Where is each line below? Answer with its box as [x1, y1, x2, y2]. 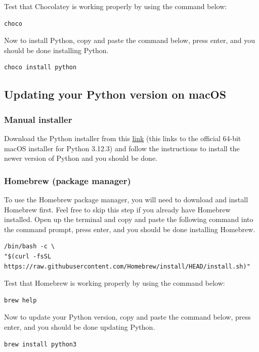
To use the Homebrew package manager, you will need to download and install [4, 194, 248, 204]
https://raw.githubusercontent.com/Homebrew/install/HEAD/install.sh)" [4, 262, 250, 270]
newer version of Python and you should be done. [4, 153, 158, 163]
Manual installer [4, 113, 72, 125]
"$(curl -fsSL [4, 252, 52, 260]
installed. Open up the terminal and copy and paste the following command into [4, 214, 253, 225]
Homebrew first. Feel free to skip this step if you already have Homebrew [4, 204, 231, 214]
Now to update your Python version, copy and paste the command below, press [4, 312, 251, 322]
